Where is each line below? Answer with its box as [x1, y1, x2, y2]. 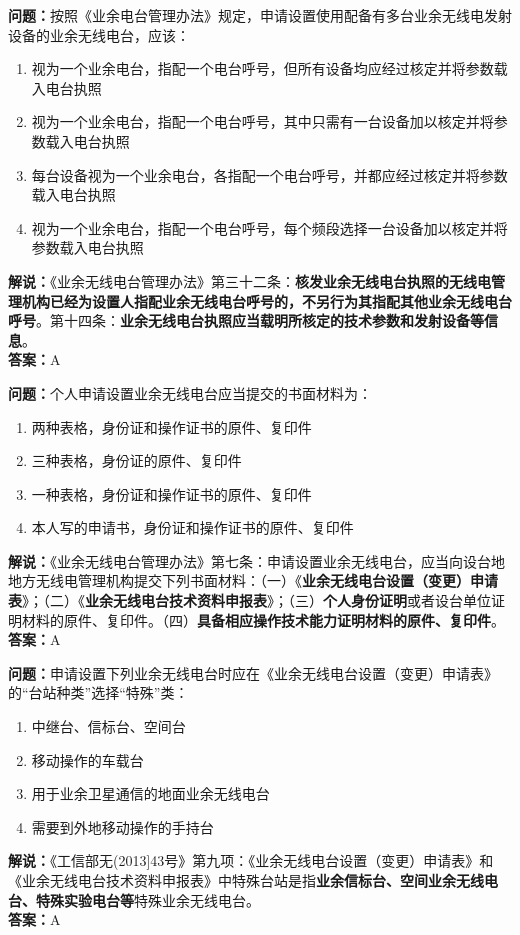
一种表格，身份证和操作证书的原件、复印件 [31, 483, 312, 504]
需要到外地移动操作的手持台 [31, 816, 214, 837]
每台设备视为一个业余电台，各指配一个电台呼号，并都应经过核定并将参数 [31, 164, 508, 185]
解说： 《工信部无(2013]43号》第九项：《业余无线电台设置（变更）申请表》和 [8, 850, 494, 871]
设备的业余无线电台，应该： [8, 24, 190, 45]
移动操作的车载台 [31, 749, 144, 770]
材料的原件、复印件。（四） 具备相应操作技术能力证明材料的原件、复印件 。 [21, 609, 505, 630]
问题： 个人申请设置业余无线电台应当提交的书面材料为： [8, 382, 372, 403]
